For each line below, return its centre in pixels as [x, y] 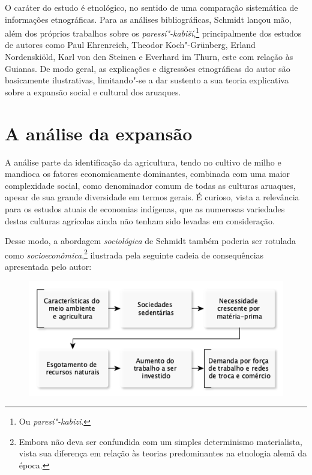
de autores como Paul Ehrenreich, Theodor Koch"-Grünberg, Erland [130, 45]
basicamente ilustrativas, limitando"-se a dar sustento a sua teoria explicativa [147, 80]
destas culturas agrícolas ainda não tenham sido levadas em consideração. [140, 220]
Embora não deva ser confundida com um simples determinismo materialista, [160, 441]
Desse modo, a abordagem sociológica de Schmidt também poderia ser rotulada [151, 241]
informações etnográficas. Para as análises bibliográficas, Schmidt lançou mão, [148, 19]
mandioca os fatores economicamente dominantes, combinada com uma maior [148, 174]
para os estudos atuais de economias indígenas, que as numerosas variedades [145, 208]
